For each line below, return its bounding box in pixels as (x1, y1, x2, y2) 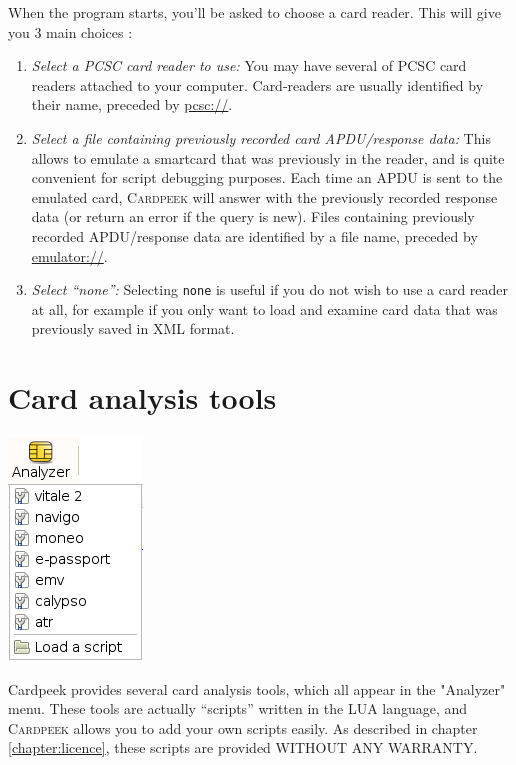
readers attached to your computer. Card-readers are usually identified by (31, 74, 484, 95)
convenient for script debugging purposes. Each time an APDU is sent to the (31, 167, 503, 188)
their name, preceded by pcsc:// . (31, 94, 233, 115)
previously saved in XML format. (31, 318, 235, 339)
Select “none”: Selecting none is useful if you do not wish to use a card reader (31, 279, 509, 300)
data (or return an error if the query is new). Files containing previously (31, 206, 475, 227)
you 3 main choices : (8, 21, 133, 42)
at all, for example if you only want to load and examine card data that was (31, 298, 498, 319)
